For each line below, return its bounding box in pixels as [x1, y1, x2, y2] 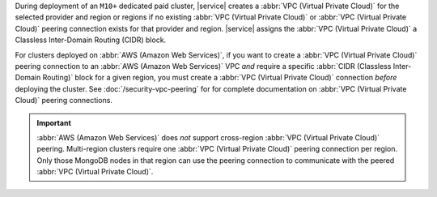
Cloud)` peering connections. [15, 96, 113, 105]
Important [36, 118, 72, 127]
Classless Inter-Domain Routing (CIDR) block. [15, 35, 167, 45]
